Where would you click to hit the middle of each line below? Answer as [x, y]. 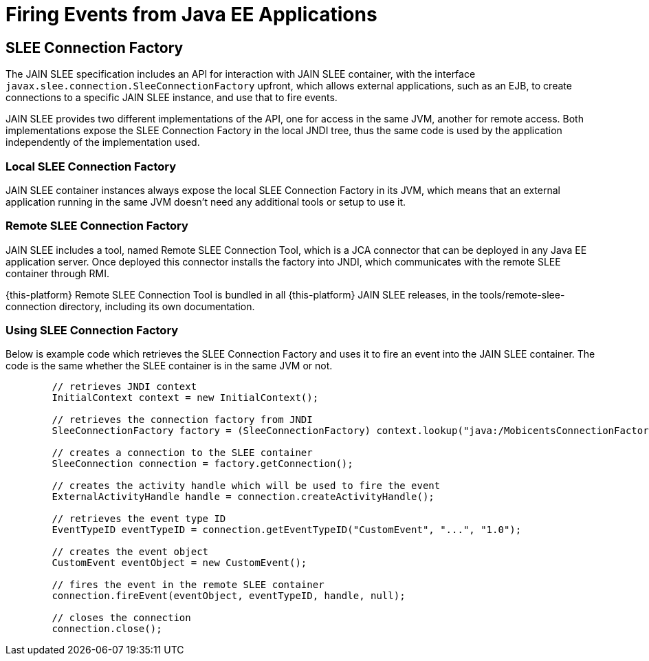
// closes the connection [121, 618]
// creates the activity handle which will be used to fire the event [246, 486]
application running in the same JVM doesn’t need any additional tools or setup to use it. [206, 202]
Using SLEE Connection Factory [92, 330]
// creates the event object [130, 552]
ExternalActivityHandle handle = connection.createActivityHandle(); [243, 497]
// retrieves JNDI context [124, 387]
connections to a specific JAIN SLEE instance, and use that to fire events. [172, 98]
